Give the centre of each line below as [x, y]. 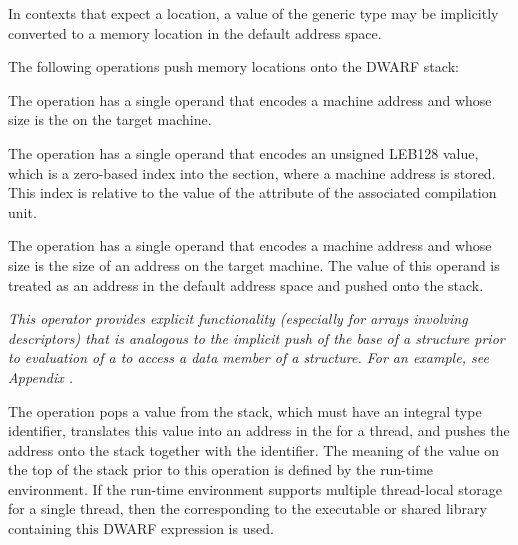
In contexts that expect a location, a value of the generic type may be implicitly [253, 13]
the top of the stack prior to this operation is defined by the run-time [221, 469]
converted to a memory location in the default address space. [195, 32]
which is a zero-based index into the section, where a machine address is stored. [252, 172]
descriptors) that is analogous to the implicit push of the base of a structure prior [256, 337]
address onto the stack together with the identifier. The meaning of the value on [254, 449]
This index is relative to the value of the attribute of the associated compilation [252, 192]
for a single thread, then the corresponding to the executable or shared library [247, 508]
